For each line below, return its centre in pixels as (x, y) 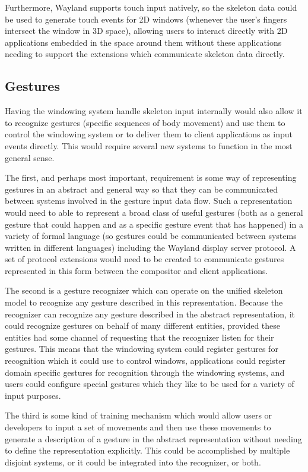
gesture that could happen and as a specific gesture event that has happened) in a (154, 224)
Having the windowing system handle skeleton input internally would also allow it (154, 111)
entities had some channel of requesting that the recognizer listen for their (139, 337)
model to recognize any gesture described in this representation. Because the (144, 302)
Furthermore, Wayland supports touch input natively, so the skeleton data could (151, 7)
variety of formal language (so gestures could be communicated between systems (151, 236)
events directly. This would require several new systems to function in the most (149, 145)
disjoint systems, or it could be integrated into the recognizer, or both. (133, 462)
